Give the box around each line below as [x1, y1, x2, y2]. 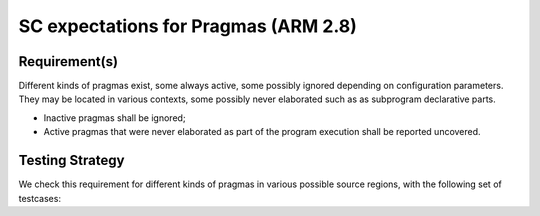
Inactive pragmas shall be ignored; [43, 111, 186, 124]
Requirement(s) [18, 53, 119, 70]
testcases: [18, 192, 62, 204]
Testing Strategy [18, 152, 125, 169]
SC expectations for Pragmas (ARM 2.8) [18, 15, 357, 37]
